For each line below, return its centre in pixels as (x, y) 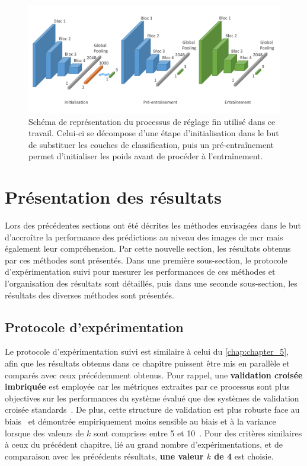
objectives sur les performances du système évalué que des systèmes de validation (152, 398)
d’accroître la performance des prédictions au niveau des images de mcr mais (144, 237)
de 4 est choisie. (244, 456)
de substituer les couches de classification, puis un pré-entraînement (151, 144)
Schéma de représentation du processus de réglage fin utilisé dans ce (152, 121)
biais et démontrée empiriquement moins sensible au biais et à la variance (140, 421)
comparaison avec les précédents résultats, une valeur (104, 456)
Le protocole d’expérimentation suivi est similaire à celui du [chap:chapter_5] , (147, 351)
